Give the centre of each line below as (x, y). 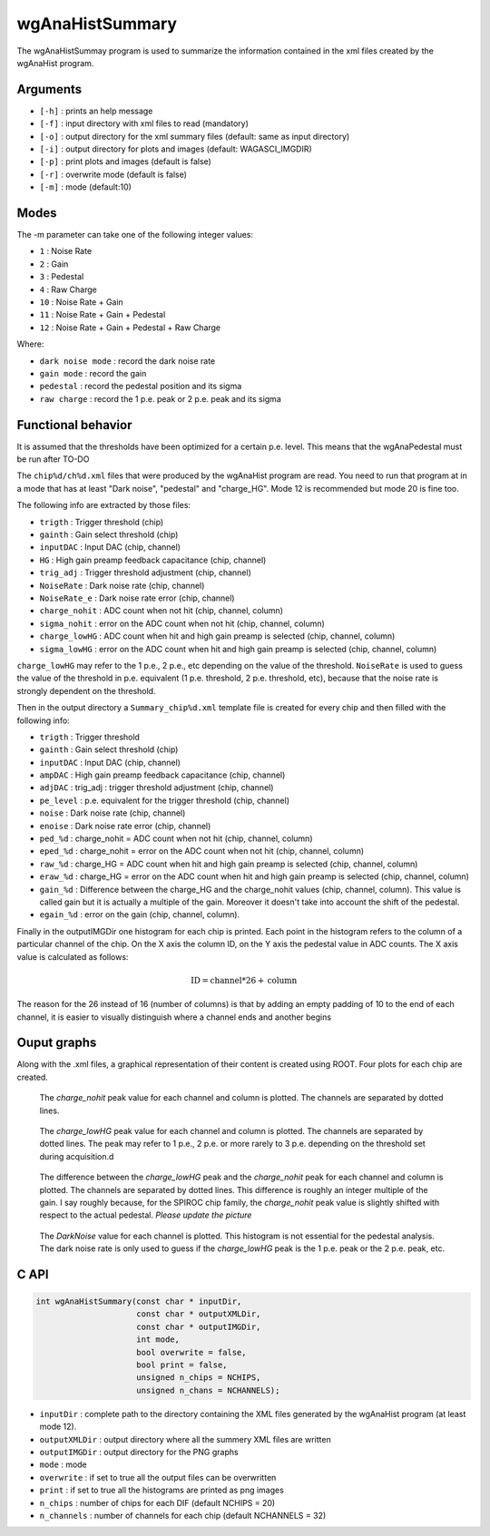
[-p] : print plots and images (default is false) (126, 161)
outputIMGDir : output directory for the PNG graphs (139, 1452)
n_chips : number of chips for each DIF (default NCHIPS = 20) (157, 1502)
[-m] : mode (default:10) (85, 187)
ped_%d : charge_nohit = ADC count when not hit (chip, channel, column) (176, 838)
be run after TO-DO (53, 459)
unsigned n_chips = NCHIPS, (199, 1378)
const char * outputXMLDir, (199, 1314)
